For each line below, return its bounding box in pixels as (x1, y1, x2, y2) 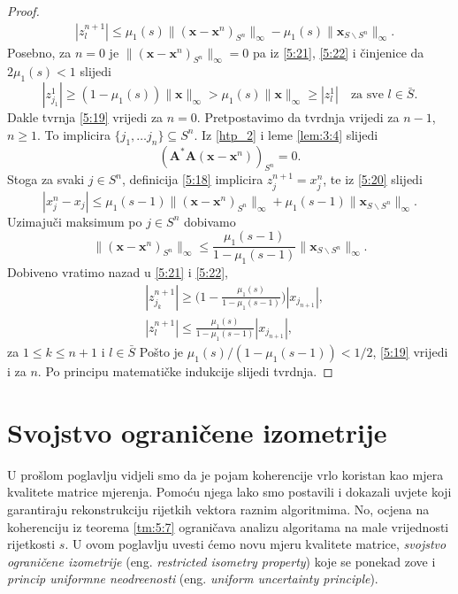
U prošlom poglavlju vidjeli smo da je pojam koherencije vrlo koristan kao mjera (7, 465, 444, 483)
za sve (350, 89, 384, 102)
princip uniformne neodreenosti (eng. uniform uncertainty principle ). (7, 569, 378, 588)
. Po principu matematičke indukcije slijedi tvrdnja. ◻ (37, 362, 333, 381)
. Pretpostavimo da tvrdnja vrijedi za (196, 108, 400, 127)
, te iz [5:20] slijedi (323, 170, 423, 189)
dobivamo (183, 212, 236, 230)
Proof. (7, 2, 40, 19)
